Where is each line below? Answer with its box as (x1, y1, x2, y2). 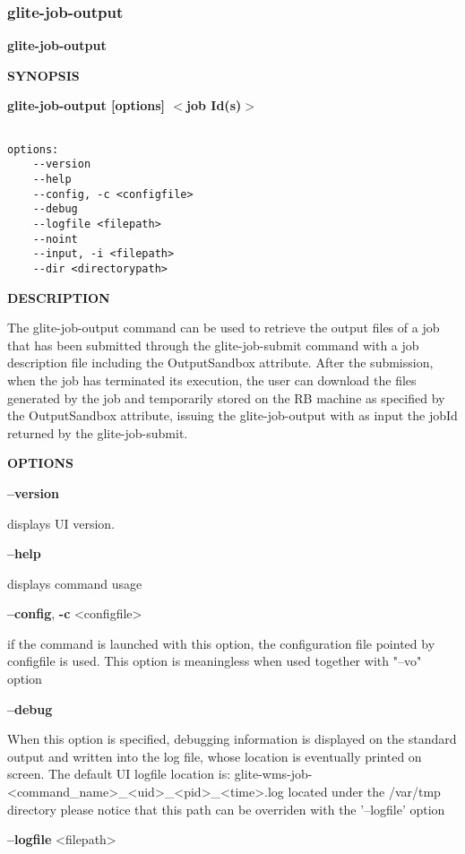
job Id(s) (186, 96, 242, 115)
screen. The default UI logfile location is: (7, 764, 231, 783)
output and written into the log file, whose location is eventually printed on (7, 746, 422, 765)
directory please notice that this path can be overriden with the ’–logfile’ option (7, 799, 445, 818)
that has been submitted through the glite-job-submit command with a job (7, 335, 419, 354)
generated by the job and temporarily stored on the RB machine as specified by (7, 388, 445, 407)
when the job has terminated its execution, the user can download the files (7, 370, 417, 389)
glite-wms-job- (234, 764, 313, 783)
